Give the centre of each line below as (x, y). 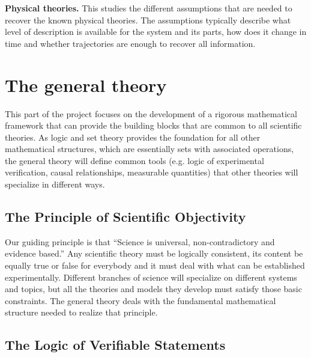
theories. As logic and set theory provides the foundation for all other (133, 137)
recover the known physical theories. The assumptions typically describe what (148, 20)
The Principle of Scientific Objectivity (125, 217)
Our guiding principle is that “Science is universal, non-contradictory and (140, 241)
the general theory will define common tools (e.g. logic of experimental (134, 160)
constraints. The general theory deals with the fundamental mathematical (140, 300)
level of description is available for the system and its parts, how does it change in (156, 32)
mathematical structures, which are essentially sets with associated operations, (149, 149)
